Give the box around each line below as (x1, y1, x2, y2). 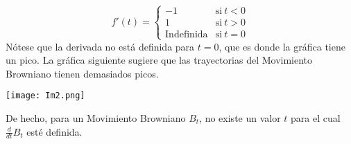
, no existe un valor (199, 111, 281, 125)
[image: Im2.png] (6, 91, 85, 101)
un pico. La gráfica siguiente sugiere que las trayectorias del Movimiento (6, 53, 313, 67)
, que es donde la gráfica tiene (219, 39, 345, 53)
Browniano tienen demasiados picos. (6, 66, 159, 80)
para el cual (291, 111, 341, 125)
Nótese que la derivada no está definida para (6, 39, 195, 53)
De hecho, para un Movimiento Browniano (6, 111, 186, 125)
